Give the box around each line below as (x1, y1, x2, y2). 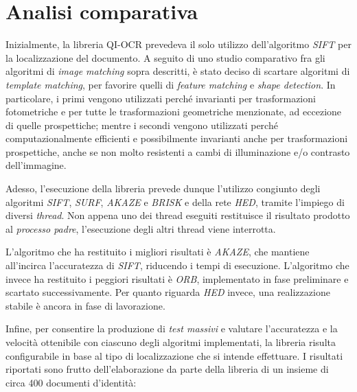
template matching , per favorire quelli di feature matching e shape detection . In (5, 77, 336, 91)
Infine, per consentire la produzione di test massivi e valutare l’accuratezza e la (5, 321, 338, 336)
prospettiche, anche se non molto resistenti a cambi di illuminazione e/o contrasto (5, 144, 350, 159)
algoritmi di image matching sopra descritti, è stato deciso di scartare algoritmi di (5, 64, 350, 78)
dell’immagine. (5, 158, 67, 172)
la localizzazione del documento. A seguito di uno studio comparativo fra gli (5, 50, 325, 65)
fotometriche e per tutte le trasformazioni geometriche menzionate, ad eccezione (5, 104, 342, 119)
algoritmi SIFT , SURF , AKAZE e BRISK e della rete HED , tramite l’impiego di (5, 194, 345, 209)
